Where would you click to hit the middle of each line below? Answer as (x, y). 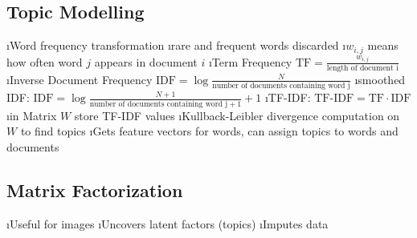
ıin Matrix (32, 115)
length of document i (362, 68)
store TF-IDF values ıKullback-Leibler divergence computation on (237, 115)
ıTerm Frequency (250, 61)
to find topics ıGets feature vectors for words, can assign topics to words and (209, 131)
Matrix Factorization (95, 190)
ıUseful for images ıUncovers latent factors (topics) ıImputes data (168, 223)
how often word (45, 61)
